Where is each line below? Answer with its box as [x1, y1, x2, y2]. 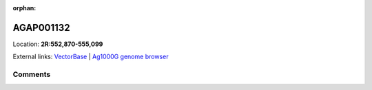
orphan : [12, 4, 37, 12]
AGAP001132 [12, 21, 70, 34]
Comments [12, 69, 51, 79]
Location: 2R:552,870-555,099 [12, 40, 103, 48]
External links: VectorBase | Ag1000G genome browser [12, 52, 169, 61]
